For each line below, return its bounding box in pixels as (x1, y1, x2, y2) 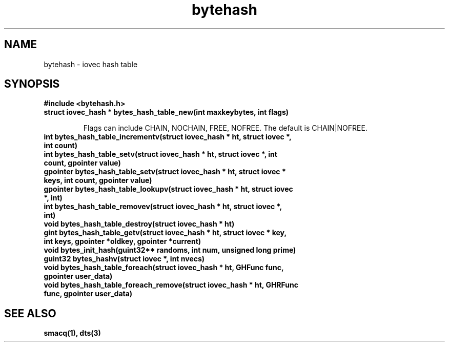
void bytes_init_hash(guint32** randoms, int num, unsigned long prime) (44, 246, 296, 255)
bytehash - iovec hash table (44, 59, 138, 69)
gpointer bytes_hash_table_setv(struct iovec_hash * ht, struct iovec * (44, 167, 286, 176)
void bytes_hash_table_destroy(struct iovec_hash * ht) (44, 219, 235, 229)
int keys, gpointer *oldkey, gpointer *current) (44, 237, 201, 246)
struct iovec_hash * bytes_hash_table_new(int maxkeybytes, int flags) (44, 108, 289, 117)
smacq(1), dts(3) (44, 329, 101, 338)
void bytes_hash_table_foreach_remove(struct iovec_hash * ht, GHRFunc (44, 280, 298, 290)
